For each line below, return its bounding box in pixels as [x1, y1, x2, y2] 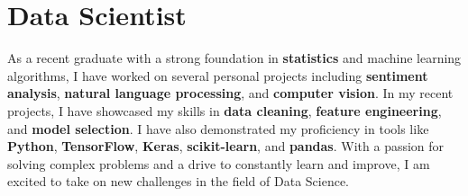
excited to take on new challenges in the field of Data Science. [7, 172, 350, 191]
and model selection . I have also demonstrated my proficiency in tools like [7, 119, 429, 138]
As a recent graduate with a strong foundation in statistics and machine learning [7, 49, 462, 67]
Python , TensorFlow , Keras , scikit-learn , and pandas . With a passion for [7, 137, 445, 156]
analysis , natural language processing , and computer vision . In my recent [7, 84, 454, 102]
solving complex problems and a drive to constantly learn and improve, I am [7, 154, 430, 173]
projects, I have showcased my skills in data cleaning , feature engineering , [7, 101, 442, 120]
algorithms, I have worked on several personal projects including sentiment [7, 66, 428, 85]
